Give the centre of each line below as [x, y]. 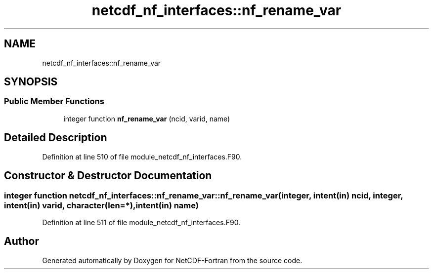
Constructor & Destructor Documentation [108, 176]
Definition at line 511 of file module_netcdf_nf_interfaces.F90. [141, 222]
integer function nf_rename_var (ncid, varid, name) [147, 118]
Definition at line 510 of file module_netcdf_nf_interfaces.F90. [142, 156]
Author [22, 241]
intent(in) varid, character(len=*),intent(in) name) [101, 205]
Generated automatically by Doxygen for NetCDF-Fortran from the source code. [172, 260]
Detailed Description [56, 138]
